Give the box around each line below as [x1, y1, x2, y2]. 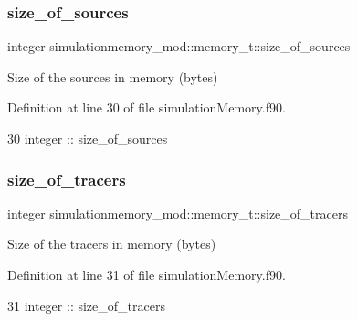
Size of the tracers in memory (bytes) [7, 234, 216, 253]
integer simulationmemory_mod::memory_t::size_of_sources [7, 37, 351, 56]
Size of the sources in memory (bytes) [7, 67, 218, 86]
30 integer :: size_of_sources [7, 129, 168, 147]
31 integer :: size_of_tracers [7, 295, 165, 315]
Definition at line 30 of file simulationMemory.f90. [7, 98, 286, 117]
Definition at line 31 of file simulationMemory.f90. [7, 265, 286, 284]
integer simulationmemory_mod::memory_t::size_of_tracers [7, 203, 348, 222]
